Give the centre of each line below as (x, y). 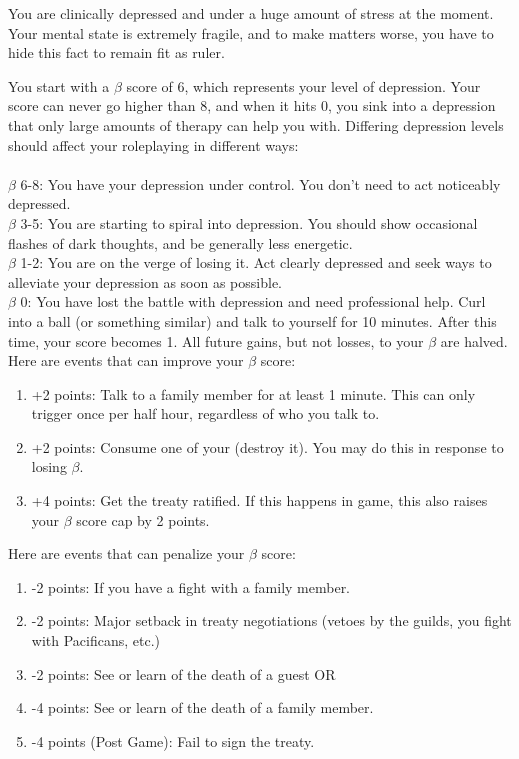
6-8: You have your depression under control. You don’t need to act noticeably (260, 183)
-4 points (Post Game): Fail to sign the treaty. (173, 740)
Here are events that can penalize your (126, 553)
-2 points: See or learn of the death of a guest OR (183, 673)
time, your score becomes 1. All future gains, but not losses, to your (216, 340)
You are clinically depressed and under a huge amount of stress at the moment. (251, 13)
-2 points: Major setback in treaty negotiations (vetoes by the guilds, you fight (271, 620)
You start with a (59, 85)
